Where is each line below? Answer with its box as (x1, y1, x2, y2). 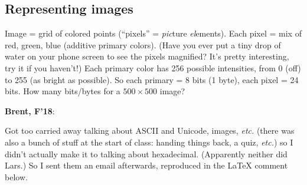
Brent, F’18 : (5, 104, 55, 117)
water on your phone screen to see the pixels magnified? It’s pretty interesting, (5, 50, 289, 62)
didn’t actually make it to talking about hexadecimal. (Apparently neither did (5, 147, 288, 160)
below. (5, 170, 28, 183)
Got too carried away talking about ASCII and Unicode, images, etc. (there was (5, 124, 295, 137)
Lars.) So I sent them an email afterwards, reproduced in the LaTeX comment (5, 159, 288, 171)
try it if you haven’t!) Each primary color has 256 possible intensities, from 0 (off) (5, 61, 301, 74)
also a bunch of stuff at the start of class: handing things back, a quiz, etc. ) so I (5, 136, 293, 148)
